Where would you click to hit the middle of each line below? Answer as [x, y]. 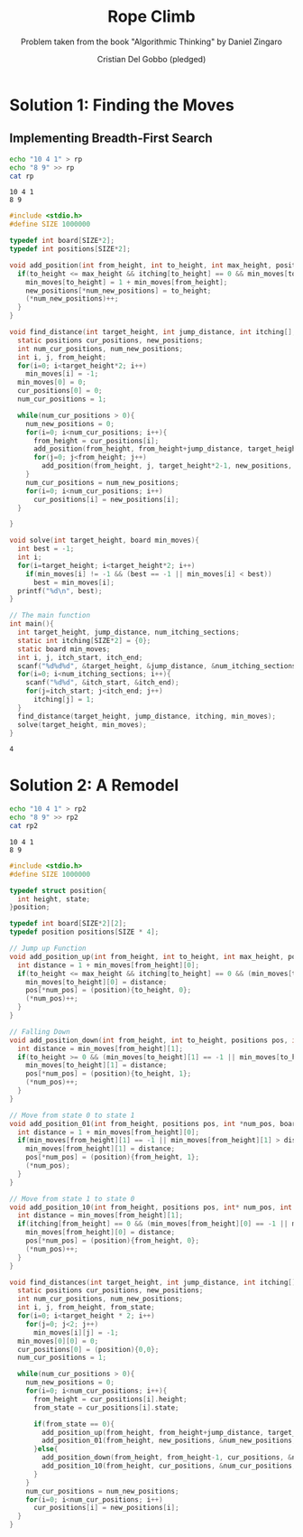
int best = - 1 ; [46, 549]
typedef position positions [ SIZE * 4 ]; [84, 932]
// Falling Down [40, 1031]
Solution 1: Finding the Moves [122, 105]
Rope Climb [151, 17]
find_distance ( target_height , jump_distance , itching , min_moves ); [147, 716]
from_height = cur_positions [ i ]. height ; [110, 1399]
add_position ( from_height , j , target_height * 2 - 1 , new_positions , [167, 466]
